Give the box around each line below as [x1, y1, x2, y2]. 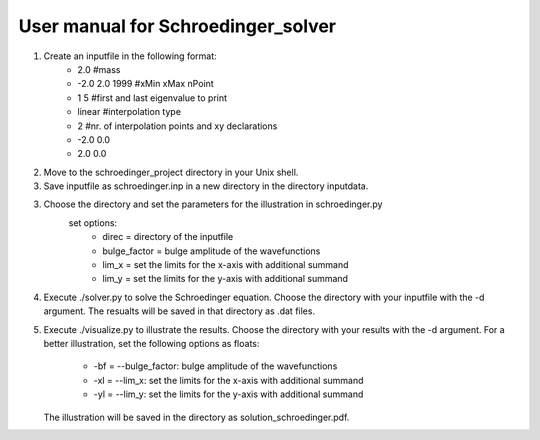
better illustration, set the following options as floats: [43, 337, 260, 349]
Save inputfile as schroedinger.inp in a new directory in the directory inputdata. [43, 180, 369, 192]
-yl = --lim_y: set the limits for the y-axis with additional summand [93, 388, 364, 400]
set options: [68, 216, 118, 229]
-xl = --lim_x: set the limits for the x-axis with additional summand [93, 374, 364, 386]
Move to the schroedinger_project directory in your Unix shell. [43, 166, 299, 178]
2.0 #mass [77, 63, 121, 75]
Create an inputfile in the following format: [43, 50, 217, 62]
